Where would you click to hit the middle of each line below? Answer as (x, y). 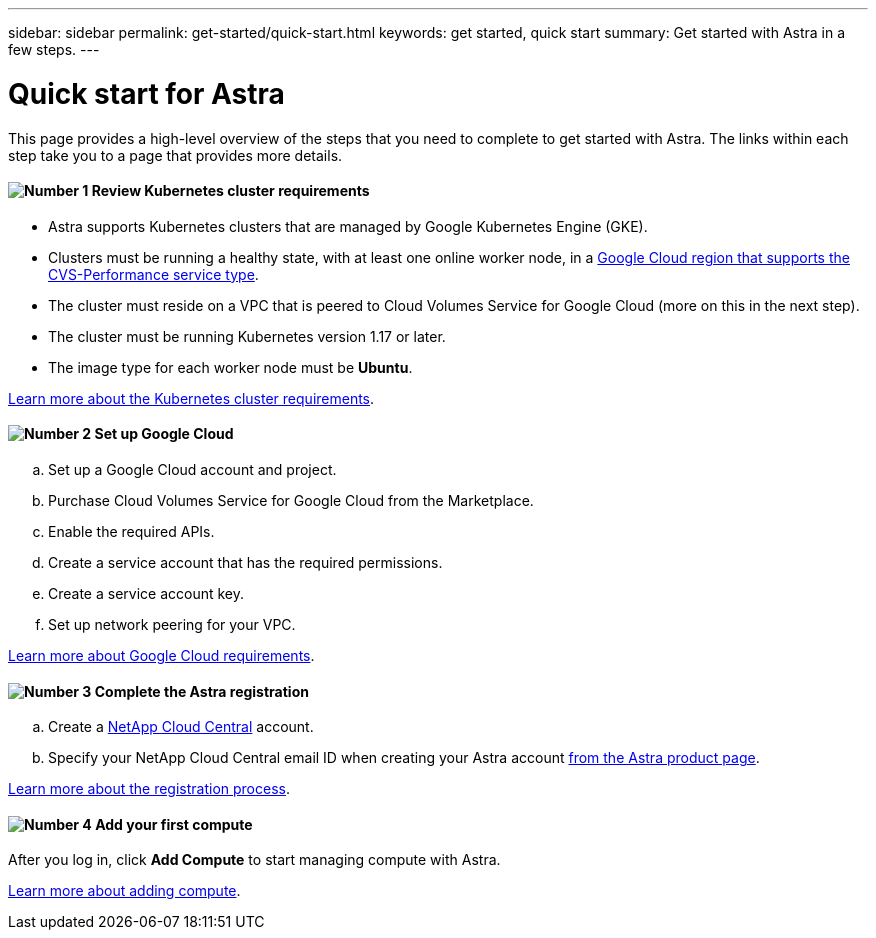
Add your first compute (174, 824)
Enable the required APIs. (131, 531)
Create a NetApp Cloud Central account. (181, 727)
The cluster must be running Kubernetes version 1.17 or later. (247, 336)
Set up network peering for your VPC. (172, 624)
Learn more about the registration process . (149, 789)
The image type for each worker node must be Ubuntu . (230, 367)
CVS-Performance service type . (153, 274)
